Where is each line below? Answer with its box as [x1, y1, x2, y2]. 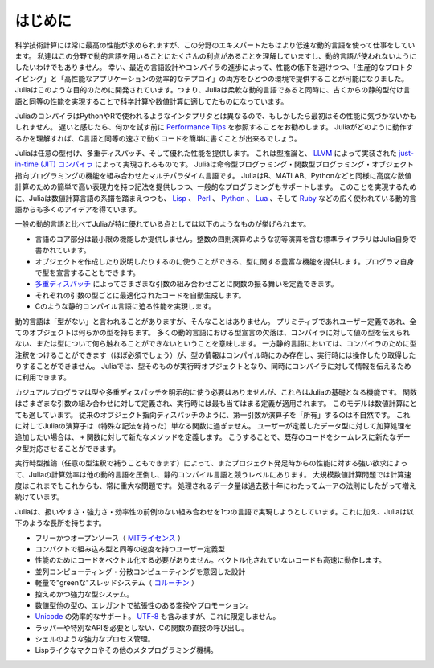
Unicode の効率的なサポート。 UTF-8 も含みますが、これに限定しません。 [35, 612, 280, 621]
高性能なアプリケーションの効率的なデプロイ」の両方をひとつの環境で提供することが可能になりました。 [63, 73, 409, 84]
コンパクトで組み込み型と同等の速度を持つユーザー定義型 [35, 543, 225, 554]
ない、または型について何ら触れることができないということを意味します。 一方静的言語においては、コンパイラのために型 [14, 338, 417, 349]
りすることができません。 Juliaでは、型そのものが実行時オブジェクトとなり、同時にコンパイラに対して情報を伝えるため [14, 362, 411, 371]
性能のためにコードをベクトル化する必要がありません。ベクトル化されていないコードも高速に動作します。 [35, 555, 386, 565]
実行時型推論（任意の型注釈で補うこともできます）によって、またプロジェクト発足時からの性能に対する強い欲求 [14, 458, 387, 468]
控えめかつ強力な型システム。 [35, 589, 134, 599]
